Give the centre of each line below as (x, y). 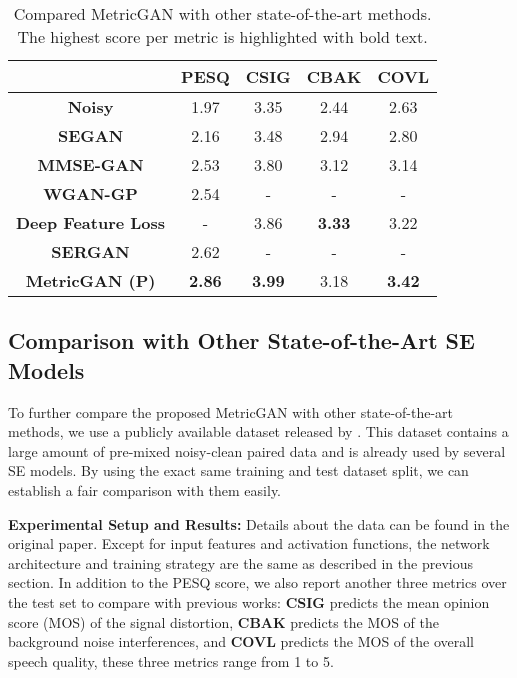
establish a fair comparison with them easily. (144, 489)
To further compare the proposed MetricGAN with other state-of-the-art (231, 411)
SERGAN (90, 251)
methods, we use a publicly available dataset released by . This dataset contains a (258, 431)
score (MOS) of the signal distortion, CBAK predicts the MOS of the (223, 621)
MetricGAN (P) (90, 280)
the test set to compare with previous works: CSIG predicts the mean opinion (249, 601)
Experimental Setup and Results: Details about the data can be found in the (259, 523)
